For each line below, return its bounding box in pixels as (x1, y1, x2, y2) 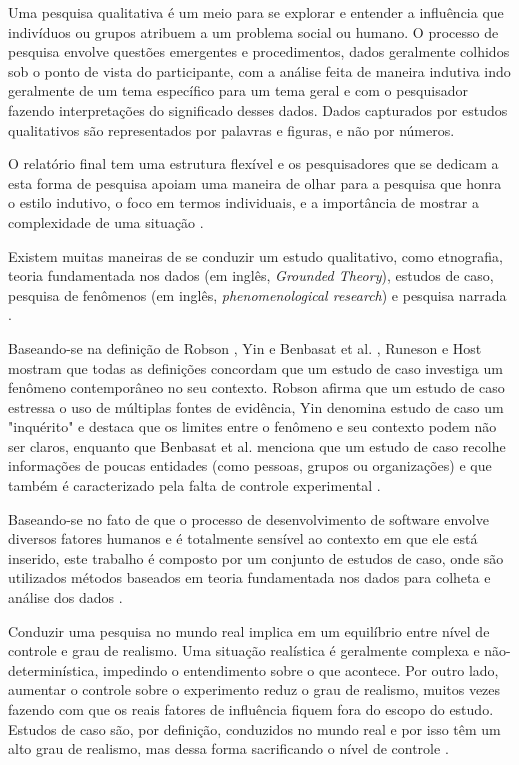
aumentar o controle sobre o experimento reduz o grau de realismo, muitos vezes (8, 679, 501, 700)
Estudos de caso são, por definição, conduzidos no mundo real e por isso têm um (8, 718, 501, 739)
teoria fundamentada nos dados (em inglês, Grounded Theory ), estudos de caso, (8, 265, 494, 286)
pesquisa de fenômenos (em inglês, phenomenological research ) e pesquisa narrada (8, 284, 507, 305)
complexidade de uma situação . (8, 211, 204, 232)
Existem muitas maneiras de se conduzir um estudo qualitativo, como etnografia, (8, 245, 503, 266)
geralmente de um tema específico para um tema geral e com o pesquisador (8, 80, 468, 101)
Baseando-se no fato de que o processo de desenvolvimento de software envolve (8, 508, 489, 529)
